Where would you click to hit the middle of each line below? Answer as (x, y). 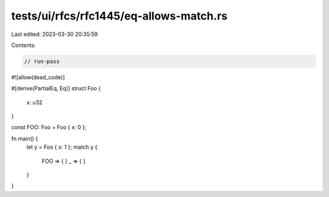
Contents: (23, 45)
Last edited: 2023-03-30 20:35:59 (55, 34)
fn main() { (25, 138)
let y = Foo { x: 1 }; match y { (62, 147)
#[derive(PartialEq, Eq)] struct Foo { (56, 88)
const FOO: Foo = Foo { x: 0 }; (49, 127)
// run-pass (42, 61)
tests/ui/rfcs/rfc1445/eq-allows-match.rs (119, 16)
